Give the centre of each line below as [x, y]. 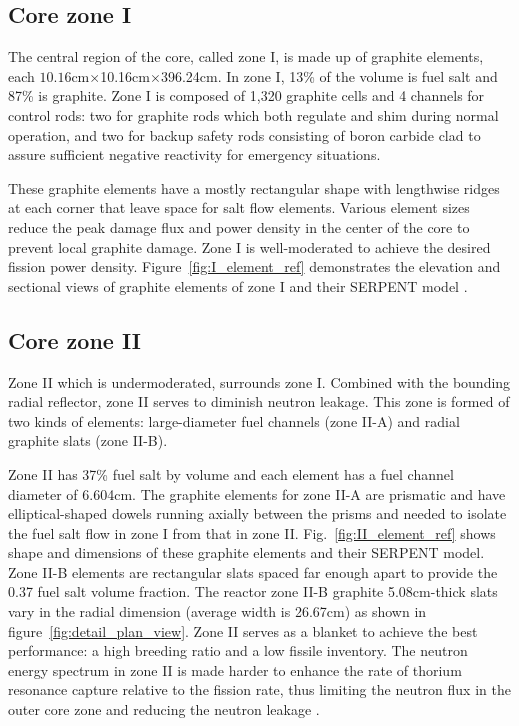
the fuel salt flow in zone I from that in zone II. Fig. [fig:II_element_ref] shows [252, 532]
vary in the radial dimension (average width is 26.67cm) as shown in [217, 611]
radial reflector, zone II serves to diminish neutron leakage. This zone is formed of [259, 401]
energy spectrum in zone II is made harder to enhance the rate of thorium [235, 669]
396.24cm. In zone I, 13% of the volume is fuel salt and [329, 75]
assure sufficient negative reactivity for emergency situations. [194, 154]
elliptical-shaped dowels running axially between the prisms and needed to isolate [257, 513]
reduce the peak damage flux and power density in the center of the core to [239, 226]
